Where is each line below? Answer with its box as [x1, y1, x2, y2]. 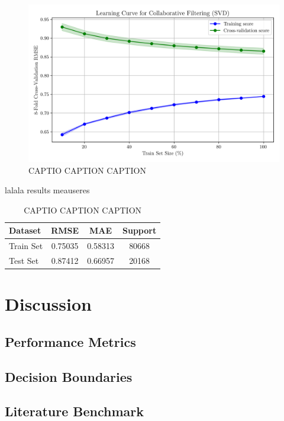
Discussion [5, 292, 92, 316]
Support [122, 224, 157, 237]
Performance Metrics [5, 332, 136, 350]
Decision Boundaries [5, 367, 133, 385]
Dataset [9, 224, 41, 237]
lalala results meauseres [5, 184, 90, 196]
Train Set [9, 240, 43, 252]
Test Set [9, 254, 39, 267]
